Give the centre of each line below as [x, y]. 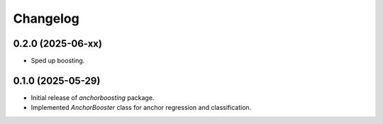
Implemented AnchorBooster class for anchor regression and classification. [141, 108]
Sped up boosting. [58, 61]
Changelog [46, 18]
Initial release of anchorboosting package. [93, 97]
